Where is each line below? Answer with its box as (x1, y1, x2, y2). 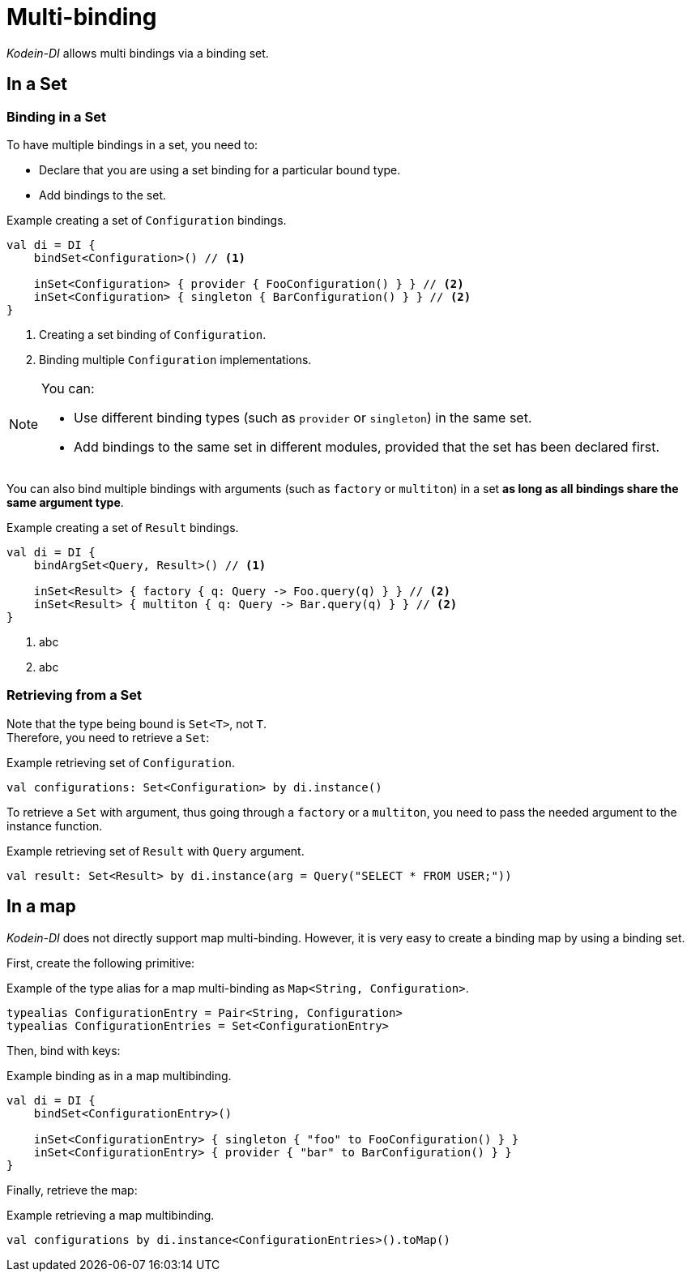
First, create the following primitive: (6, 955, 195, 970)
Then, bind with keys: (6, 1043, 121, 1057)
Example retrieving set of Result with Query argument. (6, 843, 305, 858)
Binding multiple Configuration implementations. (39, 352, 312, 367)
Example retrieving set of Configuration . (6, 755, 235, 770)
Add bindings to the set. (39, 187, 167, 202)
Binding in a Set (6, 108, 106, 125)
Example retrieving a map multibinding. (6, 1207, 215, 1222)
